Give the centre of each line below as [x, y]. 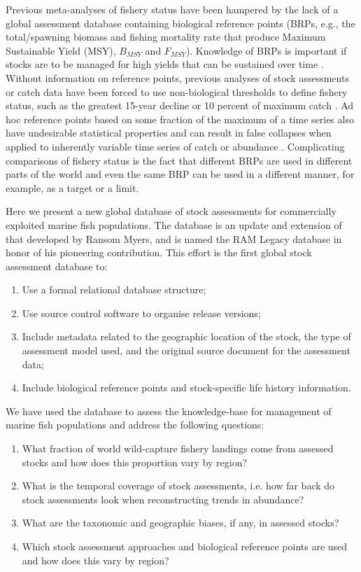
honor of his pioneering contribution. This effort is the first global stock [159, 252]
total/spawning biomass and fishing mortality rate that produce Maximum [166, 37]
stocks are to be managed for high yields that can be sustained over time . [165, 64]
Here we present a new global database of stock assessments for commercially [171, 211]
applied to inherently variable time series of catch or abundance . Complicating [175, 146]
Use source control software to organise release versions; [141, 313]
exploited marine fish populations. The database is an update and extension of [174, 224]
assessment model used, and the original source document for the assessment [186, 350]
